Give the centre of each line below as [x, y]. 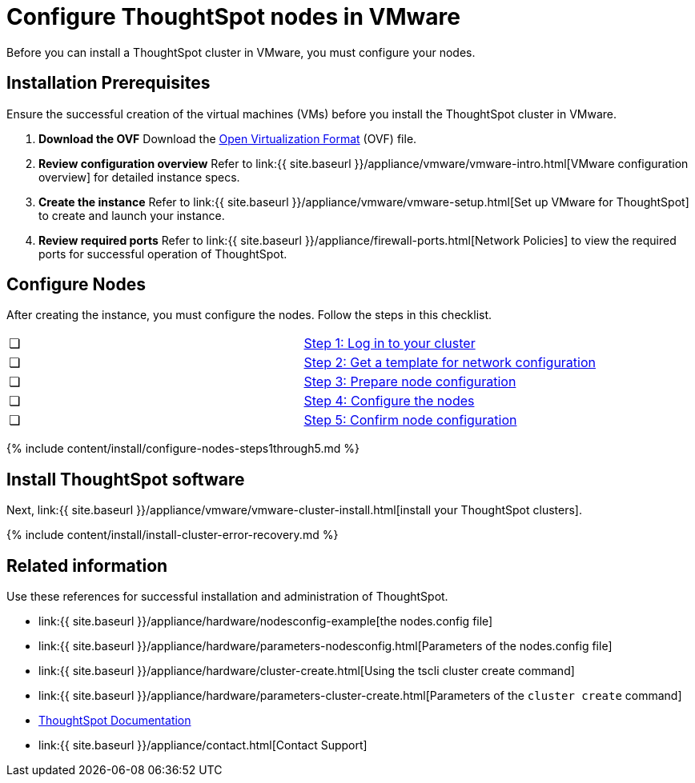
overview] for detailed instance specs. [139, 177]
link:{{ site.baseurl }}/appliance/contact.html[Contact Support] [203, 745]
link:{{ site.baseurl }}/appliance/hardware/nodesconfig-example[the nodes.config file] [266, 621]
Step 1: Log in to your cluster [390, 344]
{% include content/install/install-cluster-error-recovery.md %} [173, 535]
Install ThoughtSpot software [126, 479]
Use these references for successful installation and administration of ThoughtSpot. [227, 597]
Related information [87, 565]
